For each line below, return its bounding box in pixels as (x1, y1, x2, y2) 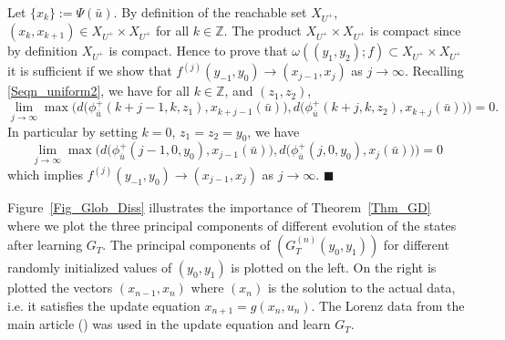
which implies (7, 164, 83, 183)
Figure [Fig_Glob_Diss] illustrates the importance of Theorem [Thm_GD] (7, 197, 431, 216)
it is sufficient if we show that (7, 61, 172, 80)
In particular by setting (7, 121, 138, 140)
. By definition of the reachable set (113, 3, 307, 21)
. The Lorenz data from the (311, 295, 465, 314)
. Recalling (405, 61, 464, 80)
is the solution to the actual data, (267, 278, 456, 297)
